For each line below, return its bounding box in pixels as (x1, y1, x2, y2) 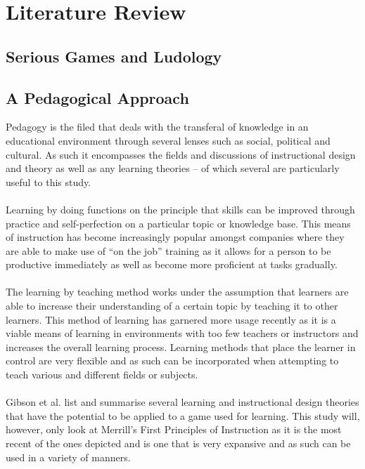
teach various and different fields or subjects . (6, 367, 198, 382)
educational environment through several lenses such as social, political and (6, 133, 331, 147)
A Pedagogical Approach (6, 86, 189, 108)
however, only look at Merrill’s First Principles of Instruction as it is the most (6, 422, 342, 437)
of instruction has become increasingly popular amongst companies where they (6, 230, 345, 244)
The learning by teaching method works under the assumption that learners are (6, 284, 349, 299)
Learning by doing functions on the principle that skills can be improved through (6, 202, 355, 216)
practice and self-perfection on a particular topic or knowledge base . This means (6, 216, 351, 230)
